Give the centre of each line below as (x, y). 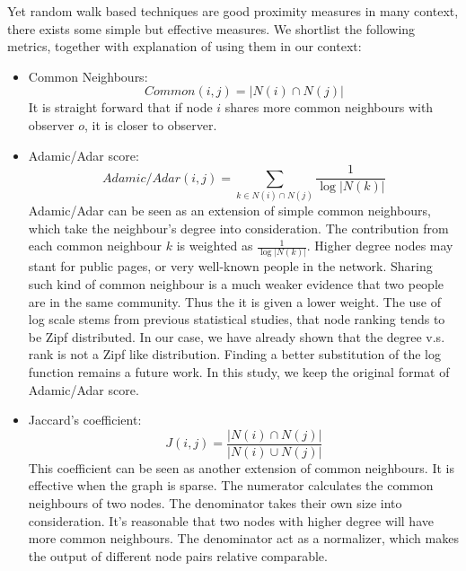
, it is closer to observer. (150, 124)
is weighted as (215, 246)
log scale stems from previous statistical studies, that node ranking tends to (237, 319)
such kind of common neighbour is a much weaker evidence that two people (236, 284)
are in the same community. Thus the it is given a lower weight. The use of (234, 301)
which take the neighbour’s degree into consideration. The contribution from (238, 228)
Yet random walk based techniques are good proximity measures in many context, (233, 11)
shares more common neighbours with (329, 107)
